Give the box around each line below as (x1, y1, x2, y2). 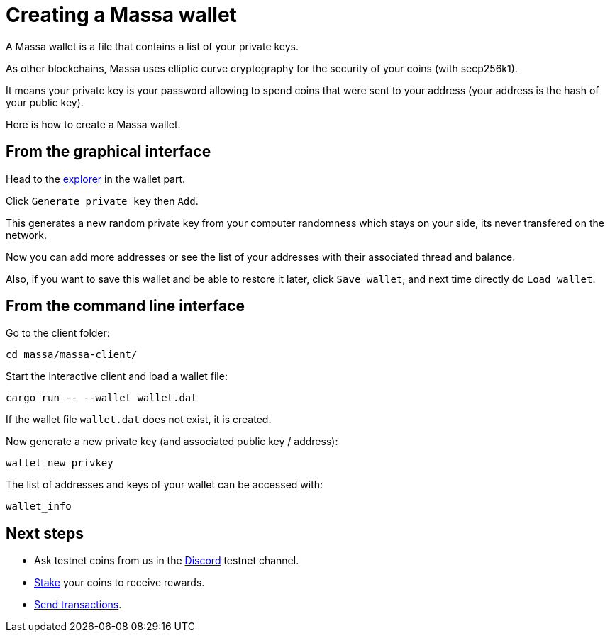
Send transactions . (34, 598, 122, 611)
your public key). (6, 96, 84, 108)
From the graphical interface (6, 142, 211, 161)
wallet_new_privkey (6, 457, 113, 469)
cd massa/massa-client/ (6, 349, 138, 361)
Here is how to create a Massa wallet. (6, 118, 181, 130)
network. (6, 228, 48, 241)
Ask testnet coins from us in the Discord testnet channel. (34, 554, 299, 567)
